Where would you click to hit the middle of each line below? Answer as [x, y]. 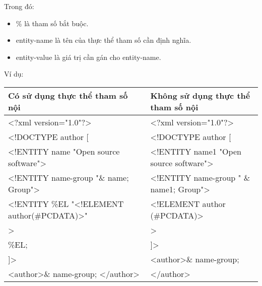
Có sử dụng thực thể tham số [68, 95]
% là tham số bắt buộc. [52, 23]
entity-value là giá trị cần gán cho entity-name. [88, 57]
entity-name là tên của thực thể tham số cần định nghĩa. [104, 40]
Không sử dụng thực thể [200, 95]
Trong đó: [19, 6]
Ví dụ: [14, 74]
